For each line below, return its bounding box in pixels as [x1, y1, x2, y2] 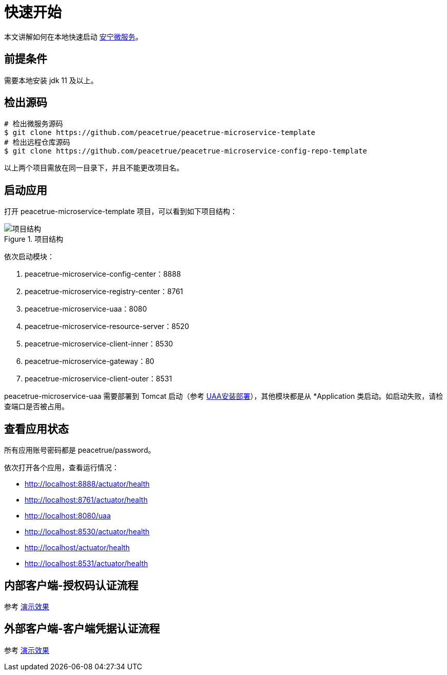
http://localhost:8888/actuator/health [25, 479, 150, 489]
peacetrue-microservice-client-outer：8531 [25, 374, 172, 383]
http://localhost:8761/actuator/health [25, 495, 148, 505]
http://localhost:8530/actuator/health [25, 527, 150, 536]
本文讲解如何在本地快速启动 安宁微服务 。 [4, 32, 143, 41]
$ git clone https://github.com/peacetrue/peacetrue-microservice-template [4, 128, 315, 137]
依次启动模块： [4, 252, 54, 261]
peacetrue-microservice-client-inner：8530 [25, 339, 173, 349]
